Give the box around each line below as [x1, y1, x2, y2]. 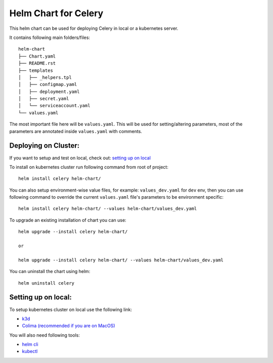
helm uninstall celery [18, 280, 75, 286]
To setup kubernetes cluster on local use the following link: [9, 306, 132, 312]
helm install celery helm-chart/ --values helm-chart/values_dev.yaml [18, 206, 197, 212]
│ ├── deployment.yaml [18, 88, 80, 95]
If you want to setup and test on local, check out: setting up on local [9, 155, 151, 161]
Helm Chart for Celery [9, 8, 104, 19]
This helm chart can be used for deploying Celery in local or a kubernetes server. [9, 25, 178, 31]
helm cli [22, 341, 38, 347]
